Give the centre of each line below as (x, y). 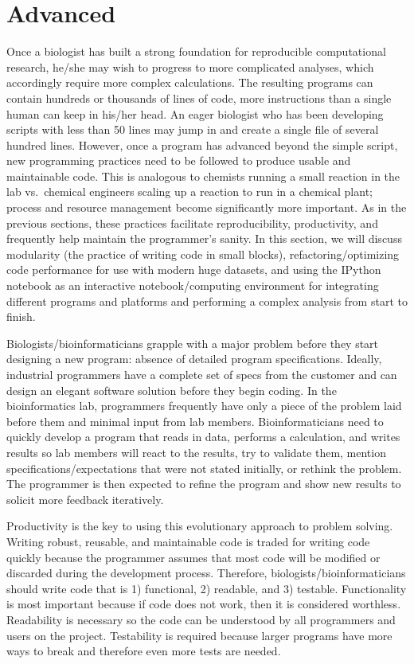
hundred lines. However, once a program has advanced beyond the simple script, (202, 145)
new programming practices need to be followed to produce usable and (179, 160)
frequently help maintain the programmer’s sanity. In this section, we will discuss (204, 238)
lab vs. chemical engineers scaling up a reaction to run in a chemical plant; (189, 191)
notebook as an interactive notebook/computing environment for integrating (193, 285)
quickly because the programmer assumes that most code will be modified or (193, 557)
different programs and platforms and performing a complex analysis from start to (207, 301)
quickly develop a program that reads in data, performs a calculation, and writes (203, 437)
